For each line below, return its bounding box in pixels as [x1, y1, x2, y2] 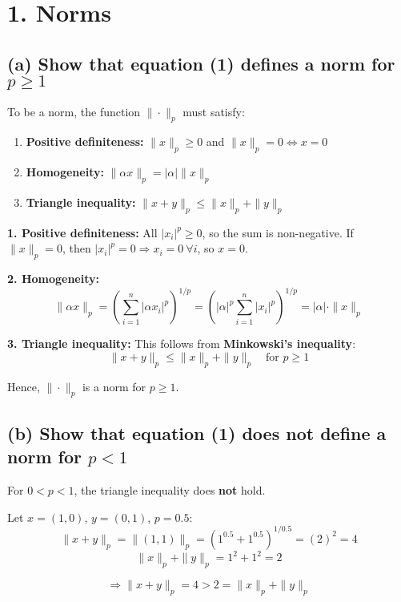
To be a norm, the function [7, 103, 141, 119]
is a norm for [82, 378, 146, 394]
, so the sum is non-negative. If [202, 224, 354, 240]
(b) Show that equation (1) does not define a [7, 420, 387, 445]
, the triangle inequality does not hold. [74, 482, 266, 499]
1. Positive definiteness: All [7, 224, 158, 240]
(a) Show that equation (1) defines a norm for [7, 51, 395, 75]
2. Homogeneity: [7, 270, 99, 287]
